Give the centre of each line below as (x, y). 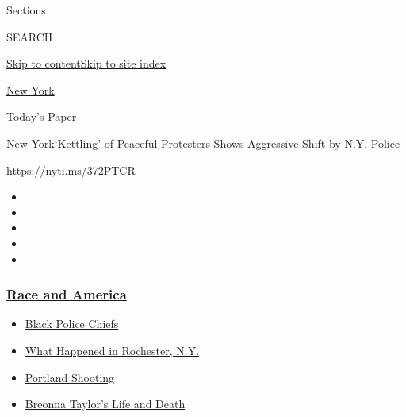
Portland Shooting (70, 377)
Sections (26, 10)
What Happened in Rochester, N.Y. (112, 350)
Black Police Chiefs (72, 324)
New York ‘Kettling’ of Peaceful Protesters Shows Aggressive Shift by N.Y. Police (203, 143)
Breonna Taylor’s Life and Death (105, 404)
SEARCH (30, 36)
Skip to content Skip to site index (86, 63)
